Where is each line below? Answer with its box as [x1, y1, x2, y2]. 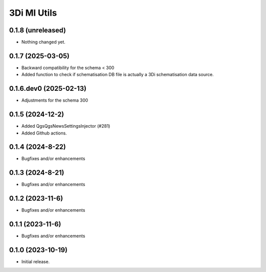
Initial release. [21, 259, 50, 265]
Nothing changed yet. [21, 39, 66, 45]
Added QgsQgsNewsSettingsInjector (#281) [21, 123, 110, 129]
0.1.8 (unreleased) [9, 26, 66, 34]
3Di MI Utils [9, 7, 57, 18]
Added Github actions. [21, 130, 67, 136]
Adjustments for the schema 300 [21, 97, 88, 103]
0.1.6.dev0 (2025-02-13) [9, 84, 87, 93]
